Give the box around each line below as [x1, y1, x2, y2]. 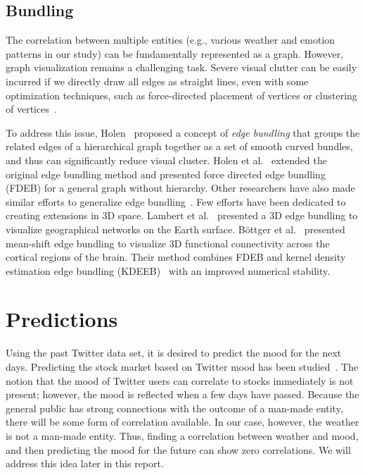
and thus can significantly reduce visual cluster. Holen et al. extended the [6, 152, 327, 167]
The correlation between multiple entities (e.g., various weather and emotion [6, 32, 335, 47]
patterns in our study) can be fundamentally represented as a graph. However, [6, 46, 344, 61]
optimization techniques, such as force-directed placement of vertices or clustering [6, 87, 357, 102]
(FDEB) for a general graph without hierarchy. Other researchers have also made [6, 180, 355, 195]
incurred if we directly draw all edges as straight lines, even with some [6, 73, 309, 88]
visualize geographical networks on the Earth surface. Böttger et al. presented [6, 221, 345, 236]
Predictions [6, 304, 118, 333]
